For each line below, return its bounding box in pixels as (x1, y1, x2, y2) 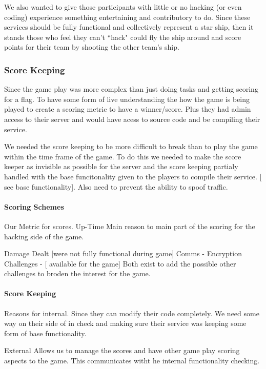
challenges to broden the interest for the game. (4, 268, 151, 279)
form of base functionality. (4, 327, 87, 338)
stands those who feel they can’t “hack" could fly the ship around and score (4, 31, 241, 42)
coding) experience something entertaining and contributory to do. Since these (4, 11, 251, 22)
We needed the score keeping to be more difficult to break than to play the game (4, 141, 258, 152)
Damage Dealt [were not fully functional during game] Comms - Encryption (4, 248, 242, 259)
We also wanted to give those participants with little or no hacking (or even (4, 2, 242, 12)
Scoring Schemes (4, 201, 64, 212)
